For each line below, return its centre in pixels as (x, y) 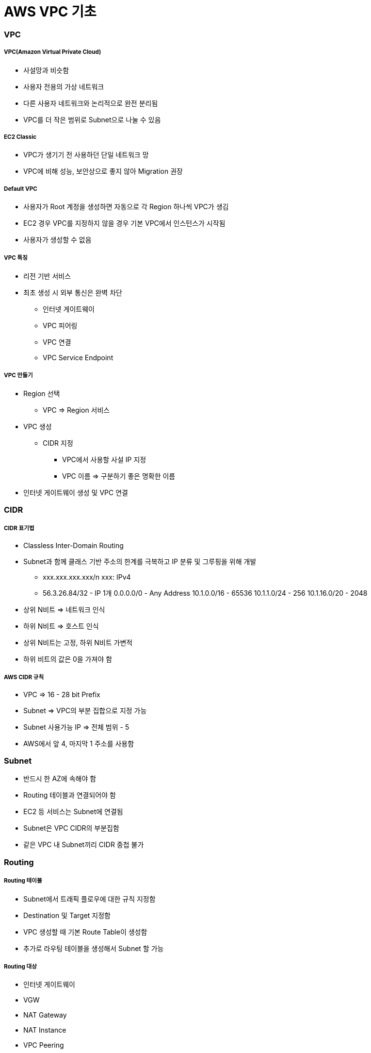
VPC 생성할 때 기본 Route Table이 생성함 (85, 932)
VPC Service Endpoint (78, 357)
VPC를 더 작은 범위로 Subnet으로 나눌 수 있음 (92, 119)
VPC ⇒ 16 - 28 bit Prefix (62, 694)
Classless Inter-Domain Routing (73, 545)
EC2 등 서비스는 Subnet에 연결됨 (73, 812)
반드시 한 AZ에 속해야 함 (60, 779)
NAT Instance (45, 1030)
